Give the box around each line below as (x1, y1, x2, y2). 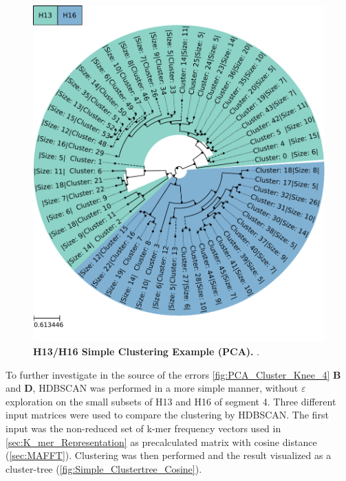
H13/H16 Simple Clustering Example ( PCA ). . (33, 344, 260, 359)
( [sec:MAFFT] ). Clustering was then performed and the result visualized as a (6, 448, 332, 462)
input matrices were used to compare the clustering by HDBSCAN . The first (6, 407, 329, 422)
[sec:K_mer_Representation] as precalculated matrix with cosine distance (6, 434, 317, 449)
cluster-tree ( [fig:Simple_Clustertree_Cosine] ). (6, 461, 202, 476)
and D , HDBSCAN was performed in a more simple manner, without (6, 381, 299, 395)
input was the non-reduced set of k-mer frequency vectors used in (6, 421, 281, 436)
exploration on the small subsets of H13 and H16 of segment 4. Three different (6, 394, 336, 408)
